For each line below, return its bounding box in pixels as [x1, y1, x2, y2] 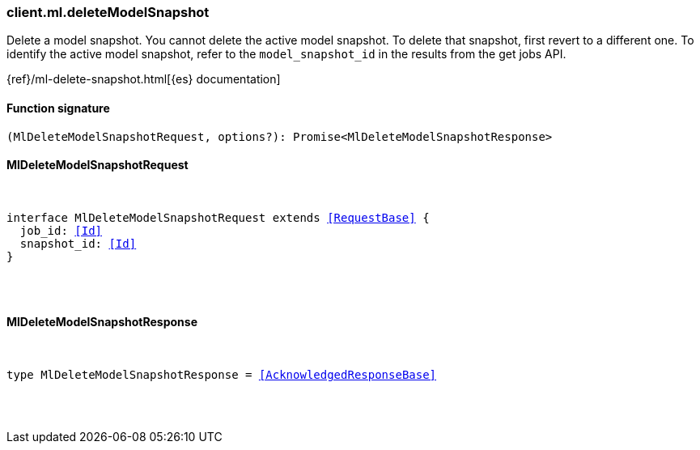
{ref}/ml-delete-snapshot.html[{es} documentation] [6, 72, 281, 87]
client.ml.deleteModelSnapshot [6, 4, 210, 20]
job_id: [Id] [19, 223, 103, 237]
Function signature [6, 100, 110, 115]
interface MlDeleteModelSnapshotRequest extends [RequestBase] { [6, 210, 430, 224]
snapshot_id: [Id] [19, 236, 137, 250]
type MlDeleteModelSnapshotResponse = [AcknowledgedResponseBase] [6, 368, 437, 382]
